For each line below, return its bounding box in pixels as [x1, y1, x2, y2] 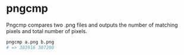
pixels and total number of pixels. [6, 27, 88, 34]
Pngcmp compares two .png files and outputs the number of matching [6, 21, 178, 28]
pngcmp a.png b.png [6, 39, 55, 45]
